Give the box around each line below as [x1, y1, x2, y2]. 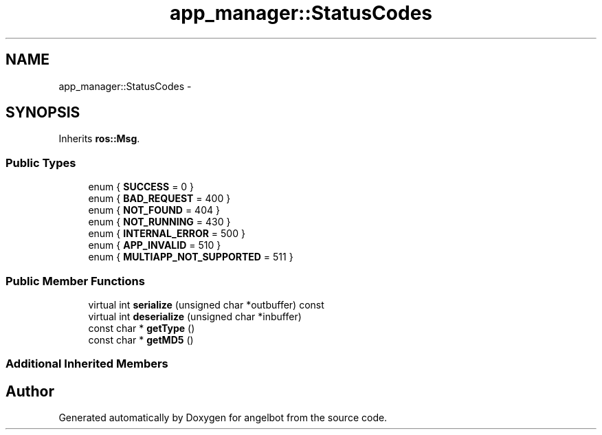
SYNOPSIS [5, 104, 80, 122]
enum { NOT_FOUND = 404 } [88, 204, 220, 216]
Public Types [5, 155, 76, 170]
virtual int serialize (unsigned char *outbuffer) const [88, 298, 324, 311]
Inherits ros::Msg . [58, 133, 140, 145]
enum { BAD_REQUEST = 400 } [88, 192, 231, 205]
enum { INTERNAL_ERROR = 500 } [88, 227, 245, 240]
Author [5, 382, 54, 400]
